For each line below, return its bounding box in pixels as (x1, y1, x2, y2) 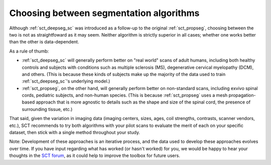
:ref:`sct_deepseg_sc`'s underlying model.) (22, 78, 110, 84)
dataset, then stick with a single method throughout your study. (9, 129, 141, 135)
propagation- (228, 92, 256, 98)
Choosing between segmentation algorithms (9, 7, 200, 18)
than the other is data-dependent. (9, 39, 79, 45)
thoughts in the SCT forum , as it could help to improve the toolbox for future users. (9, 152, 180, 158)
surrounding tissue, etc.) (22, 106, 73, 112)
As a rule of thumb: (9, 48, 49, 54)
